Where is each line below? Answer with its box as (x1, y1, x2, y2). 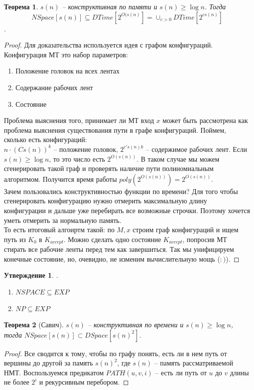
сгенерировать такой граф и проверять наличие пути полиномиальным (4, 163, 214, 173)
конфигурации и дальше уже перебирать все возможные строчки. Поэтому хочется (4, 205, 251, 215)
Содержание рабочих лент (15, 82, 93, 92)
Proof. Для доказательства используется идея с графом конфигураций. (4, 40, 213, 50)
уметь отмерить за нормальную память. (4, 215, 121, 225)
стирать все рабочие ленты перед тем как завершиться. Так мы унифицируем (4, 244, 234, 254)
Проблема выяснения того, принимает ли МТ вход (4, 115, 154, 125)
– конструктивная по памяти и (62, 1, 157, 11)
